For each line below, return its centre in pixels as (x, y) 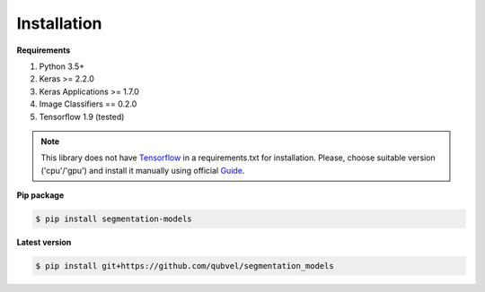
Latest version (44, 243)
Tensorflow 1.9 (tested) (82, 116)
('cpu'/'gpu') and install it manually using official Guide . (143, 170)
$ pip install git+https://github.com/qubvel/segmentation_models (185, 266)
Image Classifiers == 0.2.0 (88, 104)
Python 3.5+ (62, 66)
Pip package (40, 195)
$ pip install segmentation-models (114, 219)
